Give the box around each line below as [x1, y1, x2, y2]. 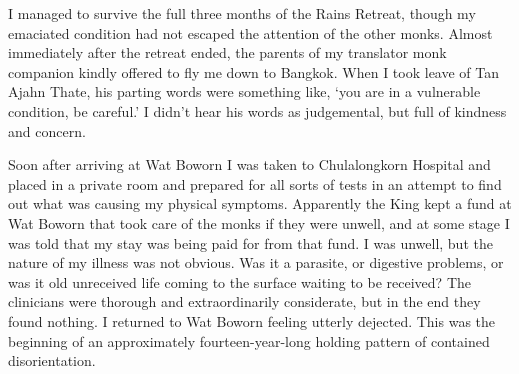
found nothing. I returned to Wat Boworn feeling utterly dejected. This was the [8, 310, 496, 331]
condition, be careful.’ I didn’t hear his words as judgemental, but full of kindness [8, 100, 507, 121]
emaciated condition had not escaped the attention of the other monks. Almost [8, 22, 493, 43]
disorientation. [8, 350, 96, 371]
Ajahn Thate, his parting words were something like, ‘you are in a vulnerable [8, 81, 481, 102]
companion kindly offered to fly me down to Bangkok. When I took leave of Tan [8, 61, 500, 82]
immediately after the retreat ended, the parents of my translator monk [8, 42, 447, 63]
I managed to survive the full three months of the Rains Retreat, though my [8, 3, 476, 23]
